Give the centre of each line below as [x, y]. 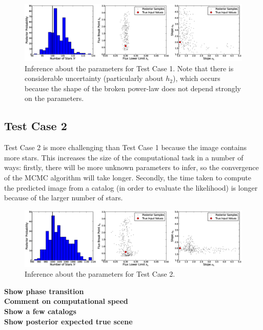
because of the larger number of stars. [64, 198]
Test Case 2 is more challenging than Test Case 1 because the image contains [125, 147]
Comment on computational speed [66, 301]
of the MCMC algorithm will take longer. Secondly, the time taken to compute [128, 177]
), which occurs [197, 78]
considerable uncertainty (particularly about [94, 78]
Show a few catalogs [40, 311]
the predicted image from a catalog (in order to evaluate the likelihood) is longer [131, 187]
